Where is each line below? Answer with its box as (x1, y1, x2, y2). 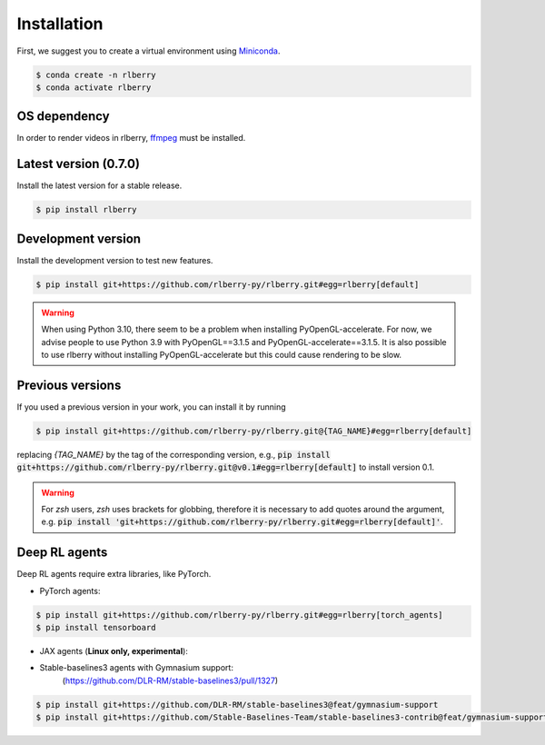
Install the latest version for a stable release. (16, 180, 183, 191)
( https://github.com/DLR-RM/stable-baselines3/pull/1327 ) (62, 675, 279, 686)
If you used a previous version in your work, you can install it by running (16, 401, 286, 412)
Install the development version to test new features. (16, 254, 213, 265)
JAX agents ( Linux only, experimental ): (39, 646, 188, 657)
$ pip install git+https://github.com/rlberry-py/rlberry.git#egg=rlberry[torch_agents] (35, 610, 444, 620)
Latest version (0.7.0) (16, 156, 141, 172)
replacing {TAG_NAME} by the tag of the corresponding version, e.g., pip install (16, 449, 331, 460)
